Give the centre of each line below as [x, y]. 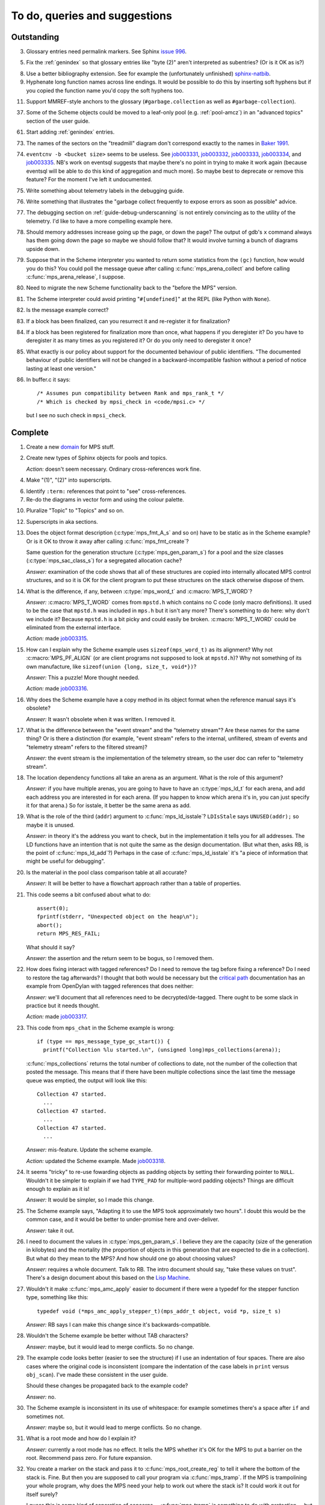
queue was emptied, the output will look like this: [87, 1080]
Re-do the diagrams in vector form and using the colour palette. [105, 499]
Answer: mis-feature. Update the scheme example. [89, 1150]
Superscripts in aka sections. [62, 521]
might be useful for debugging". [66, 861]
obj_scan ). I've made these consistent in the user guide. [97, 1374]
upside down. [43, 249]
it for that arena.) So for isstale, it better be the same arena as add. [109, 805]
